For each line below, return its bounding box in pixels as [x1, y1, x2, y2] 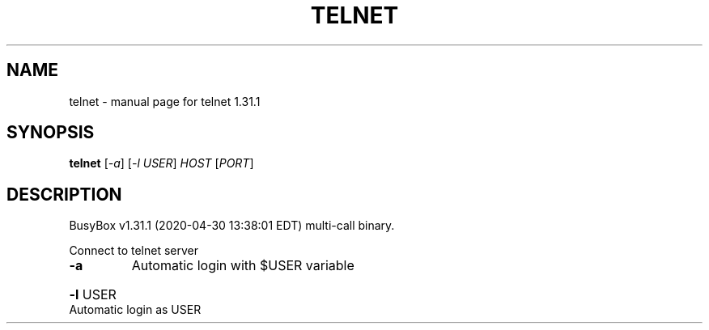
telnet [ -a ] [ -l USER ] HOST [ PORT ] [69, 156, 254, 171]
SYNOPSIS [6, 122, 95, 143]
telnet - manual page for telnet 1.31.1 [69, 94, 261, 108]
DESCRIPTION [6, 184, 122, 205]
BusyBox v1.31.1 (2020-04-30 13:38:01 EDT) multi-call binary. [69, 218, 395, 233]
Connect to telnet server [69, 243, 199, 258]
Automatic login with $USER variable [131, 257, 354, 274]
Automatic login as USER [69, 302, 202, 317]
